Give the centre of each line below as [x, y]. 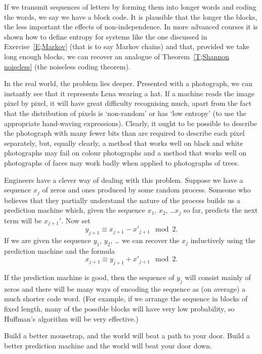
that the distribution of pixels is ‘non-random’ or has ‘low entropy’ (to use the [125, 113]
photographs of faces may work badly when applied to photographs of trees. [122, 162]
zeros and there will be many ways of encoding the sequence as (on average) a [125, 288]
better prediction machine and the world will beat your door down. [108, 345]
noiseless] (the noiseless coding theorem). [67, 66]
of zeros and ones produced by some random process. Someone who [146, 190]
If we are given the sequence [48, 240]
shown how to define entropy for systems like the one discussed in [106, 36]
